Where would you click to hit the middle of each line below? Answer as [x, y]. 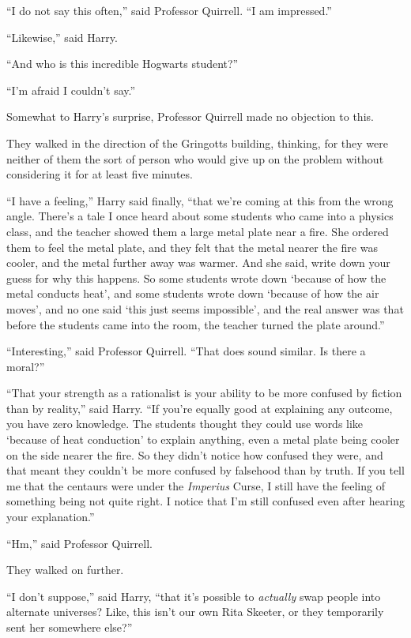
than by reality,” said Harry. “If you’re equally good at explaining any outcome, [200, 408]
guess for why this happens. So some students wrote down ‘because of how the [196, 278]
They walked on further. [65, 570]
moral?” [26, 366]
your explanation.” [51, 517]
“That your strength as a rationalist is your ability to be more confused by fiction [204, 393]
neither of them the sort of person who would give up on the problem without [195, 158]
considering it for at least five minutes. [100, 174]
